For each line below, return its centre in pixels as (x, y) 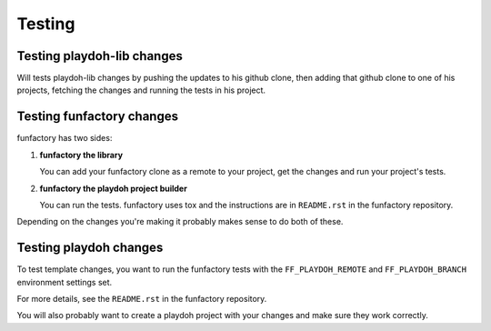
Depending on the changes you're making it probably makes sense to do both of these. (180, 222)
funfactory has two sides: (65, 138)
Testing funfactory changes (98, 117)
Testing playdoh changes (90, 248)
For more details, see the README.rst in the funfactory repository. (142, 299)
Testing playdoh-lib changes (100, 56)
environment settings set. (65, 282)
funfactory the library (81, 155)
